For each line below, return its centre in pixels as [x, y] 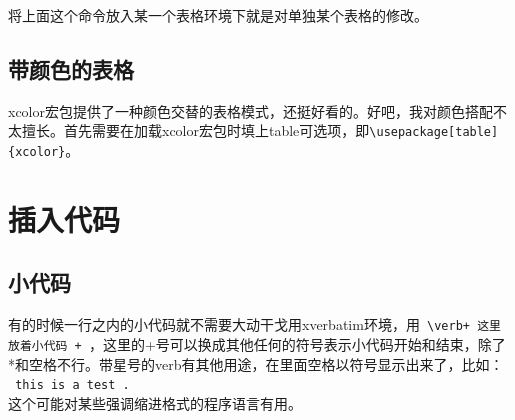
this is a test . [72, 385]
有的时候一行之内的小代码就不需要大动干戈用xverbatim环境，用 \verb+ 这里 [254, 324]
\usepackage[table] [434, 132]
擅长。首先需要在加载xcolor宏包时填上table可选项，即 [195, 130]
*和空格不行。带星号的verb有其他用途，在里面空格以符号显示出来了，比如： [256, 363]
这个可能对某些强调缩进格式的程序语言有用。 [155, 402]
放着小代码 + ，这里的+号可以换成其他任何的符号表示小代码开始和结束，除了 [257, 343]
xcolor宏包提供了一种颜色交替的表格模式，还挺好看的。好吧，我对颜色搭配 [250, 110]
